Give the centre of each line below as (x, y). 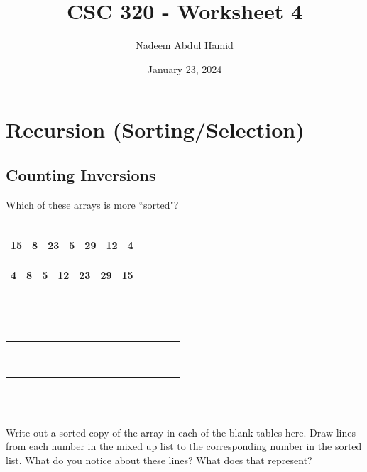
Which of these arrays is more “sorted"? (92, 204)
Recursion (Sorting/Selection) (155, 130)
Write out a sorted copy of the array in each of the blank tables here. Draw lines (181, 432)
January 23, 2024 (185, 68)
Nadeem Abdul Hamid (185, 45)
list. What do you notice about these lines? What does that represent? (159, 460)
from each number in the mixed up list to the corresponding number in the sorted (184, 446)
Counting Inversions (81, 174)
